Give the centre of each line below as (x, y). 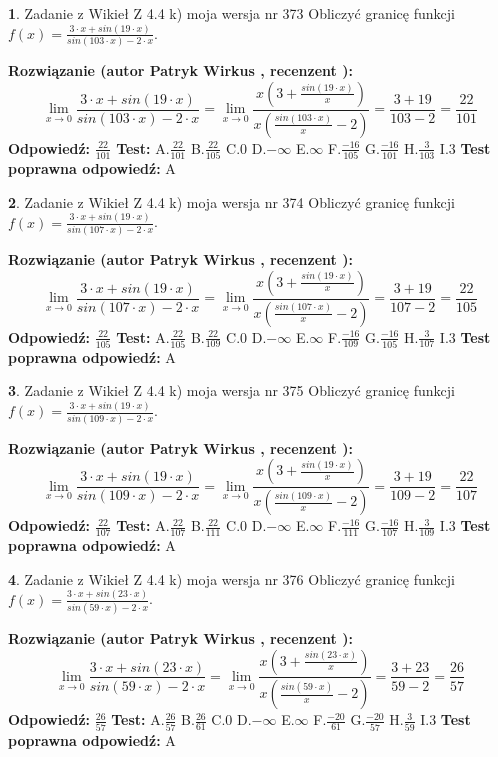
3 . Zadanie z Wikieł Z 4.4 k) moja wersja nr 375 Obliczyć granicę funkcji (231, 390)
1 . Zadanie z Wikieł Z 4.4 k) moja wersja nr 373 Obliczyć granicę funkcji (231, 13)
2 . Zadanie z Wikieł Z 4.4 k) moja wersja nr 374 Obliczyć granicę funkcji (231, 201)
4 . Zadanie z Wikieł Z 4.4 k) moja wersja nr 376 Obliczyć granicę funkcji (231, 578)
